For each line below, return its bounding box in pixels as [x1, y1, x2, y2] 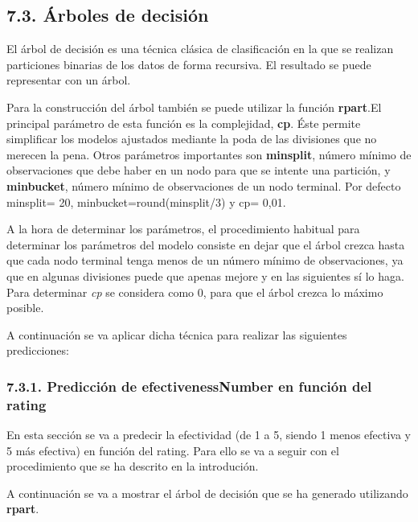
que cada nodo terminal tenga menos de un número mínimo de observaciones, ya [6, 252, 404, 269]
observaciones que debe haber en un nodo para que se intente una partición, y [6, 162, 391, 179]
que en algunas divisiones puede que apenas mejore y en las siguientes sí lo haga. [6, 267, 404, 284]
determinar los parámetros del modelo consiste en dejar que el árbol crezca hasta [6, 236, 405, 253]
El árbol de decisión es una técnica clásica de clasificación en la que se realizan [6, 40, 394, 57]
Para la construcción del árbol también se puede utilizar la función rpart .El [6, 98, 382, 115]
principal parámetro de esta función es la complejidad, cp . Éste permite [6, 114, 361, 131]
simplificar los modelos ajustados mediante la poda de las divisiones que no [6, 130, 377, 147]
